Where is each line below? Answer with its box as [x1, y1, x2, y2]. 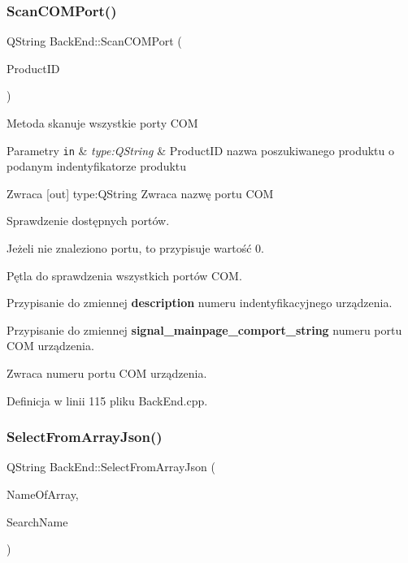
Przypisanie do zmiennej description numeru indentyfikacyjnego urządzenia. [7, 294, 393, 311]
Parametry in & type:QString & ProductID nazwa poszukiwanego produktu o [7, 141, 394, 158]
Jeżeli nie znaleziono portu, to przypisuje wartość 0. [7, 240, 265, 257]
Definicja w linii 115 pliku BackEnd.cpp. [7, 392, 208, 409]
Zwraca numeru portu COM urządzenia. [7, 365, 207, 381]
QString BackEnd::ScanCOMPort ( [7, 32, 182, 50]
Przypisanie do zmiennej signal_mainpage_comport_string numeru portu [7, 321, 402, 338]
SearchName [7, 513, 68, 530]
